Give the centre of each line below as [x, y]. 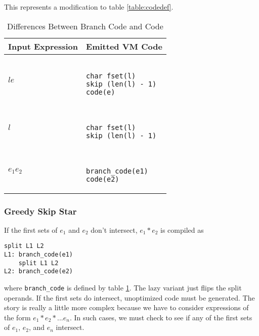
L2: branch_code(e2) [39, 271]
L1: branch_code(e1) [39, 255]
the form [17, 317]
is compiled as [182, 229]
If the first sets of [31, 229]
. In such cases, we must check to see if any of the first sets [161, 317]
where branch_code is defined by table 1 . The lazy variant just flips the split [123, 288]
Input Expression [43, 46]
